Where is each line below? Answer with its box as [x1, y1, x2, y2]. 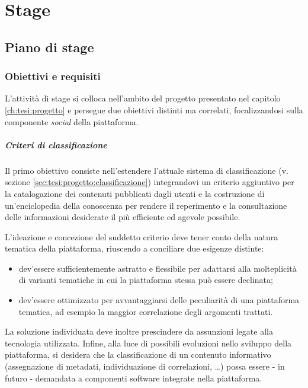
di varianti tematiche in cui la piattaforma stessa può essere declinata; [18, 273, 273, 286]
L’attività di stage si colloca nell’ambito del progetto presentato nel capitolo [5, 92, 281, 104]
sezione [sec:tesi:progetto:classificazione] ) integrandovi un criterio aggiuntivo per [5, 176, 294, 188]
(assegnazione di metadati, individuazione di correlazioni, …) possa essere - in [5, 360, 285, 373]
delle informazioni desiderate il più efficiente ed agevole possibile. [5, 211, 240, 223]
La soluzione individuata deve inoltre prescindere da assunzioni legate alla [5, 325, 273, 338]
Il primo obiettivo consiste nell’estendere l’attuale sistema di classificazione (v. [5, 164, 288, 176]
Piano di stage [5, 37, 94, 56]
